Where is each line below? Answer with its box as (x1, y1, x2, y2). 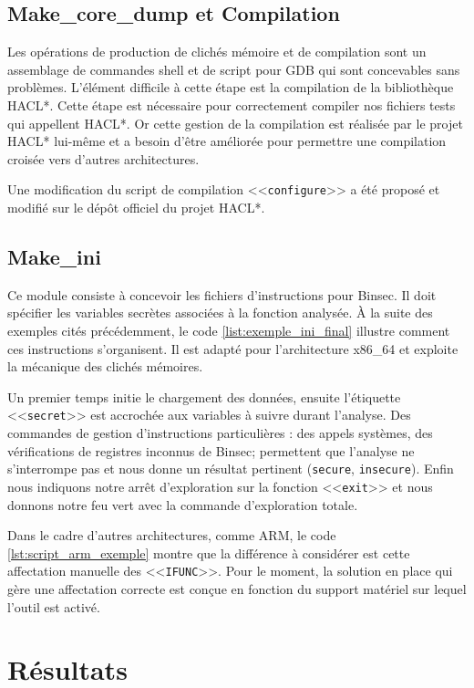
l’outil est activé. (7, 597, 100, 616)
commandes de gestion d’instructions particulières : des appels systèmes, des (7, 423, 433, 443)
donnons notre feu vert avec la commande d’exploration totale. (7, 495, 358, 514)
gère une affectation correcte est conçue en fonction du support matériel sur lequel (7, 579, 467, 598)
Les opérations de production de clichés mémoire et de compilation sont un (7, 42, 427, 61)
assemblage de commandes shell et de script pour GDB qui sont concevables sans (7, 59, 460, 78)
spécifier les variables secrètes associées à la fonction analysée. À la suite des (7, 303, 433, 322)
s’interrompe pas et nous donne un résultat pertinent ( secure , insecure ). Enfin (7, 459, 454, 478)
